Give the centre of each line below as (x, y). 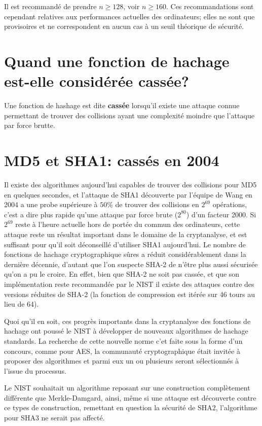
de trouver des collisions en (157, 204)
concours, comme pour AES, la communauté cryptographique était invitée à (122, 351)
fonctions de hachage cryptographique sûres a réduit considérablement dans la (125, 254)
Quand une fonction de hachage (117, 61)
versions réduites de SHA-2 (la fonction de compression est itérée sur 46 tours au (130, 294)
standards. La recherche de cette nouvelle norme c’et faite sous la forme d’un (123, 340)
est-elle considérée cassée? (97, 81)
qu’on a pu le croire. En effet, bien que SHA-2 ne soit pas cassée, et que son (122, 274)
